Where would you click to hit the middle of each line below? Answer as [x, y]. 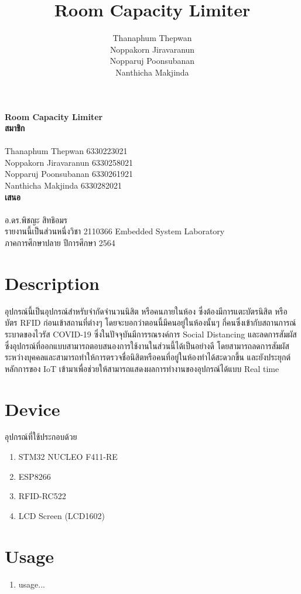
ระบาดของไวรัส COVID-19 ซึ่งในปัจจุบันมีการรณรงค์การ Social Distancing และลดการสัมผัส [151, 334]
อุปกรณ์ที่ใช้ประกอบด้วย [41, 437]
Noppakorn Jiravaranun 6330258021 [69, 162]
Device [33, 409]
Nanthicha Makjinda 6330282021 [63, 185]
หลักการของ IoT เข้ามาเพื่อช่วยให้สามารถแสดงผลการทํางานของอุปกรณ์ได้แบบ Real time [142, 368]
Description [52, 283]
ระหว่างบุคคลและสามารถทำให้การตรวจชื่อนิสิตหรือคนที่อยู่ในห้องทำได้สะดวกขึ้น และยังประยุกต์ [148, 357]
